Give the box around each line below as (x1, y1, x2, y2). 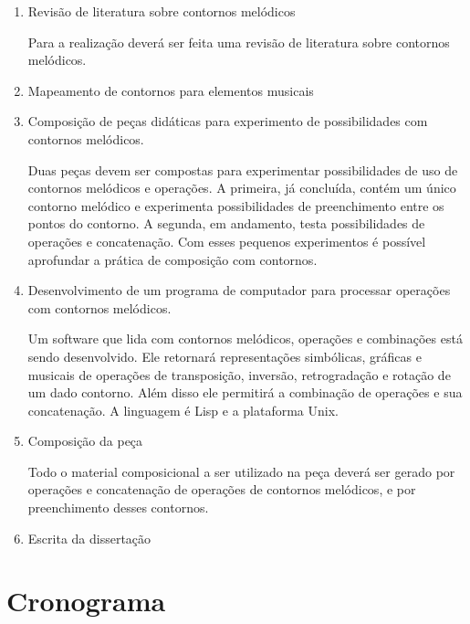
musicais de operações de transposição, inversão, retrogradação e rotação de (27, 365, 451, 384)
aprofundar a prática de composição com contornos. (27, 249, 318, 269)
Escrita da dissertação (27, 528, 151, 547)
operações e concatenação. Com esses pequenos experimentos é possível (27, 231, 426, 250)
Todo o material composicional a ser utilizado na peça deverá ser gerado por (27, 461, 455, 481)
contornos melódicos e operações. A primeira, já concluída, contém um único (27, 178, 456, 197)
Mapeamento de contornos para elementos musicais (27, 80, 314, 100)
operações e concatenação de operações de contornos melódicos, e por (27, 480, 416, 499)
